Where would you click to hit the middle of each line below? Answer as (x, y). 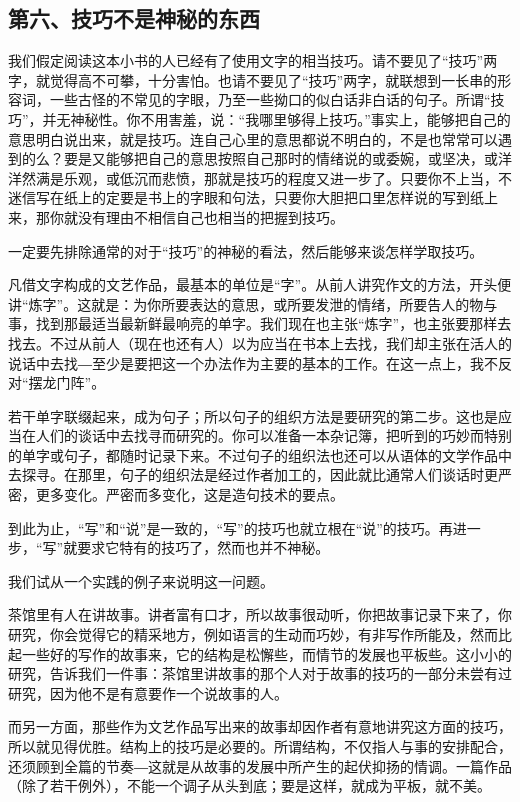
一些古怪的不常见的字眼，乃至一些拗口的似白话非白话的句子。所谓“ (270, 99)
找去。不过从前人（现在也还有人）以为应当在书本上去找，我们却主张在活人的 (260, 342)
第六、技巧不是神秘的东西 (134, 18)
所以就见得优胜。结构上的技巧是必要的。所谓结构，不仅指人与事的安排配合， (260, 746)
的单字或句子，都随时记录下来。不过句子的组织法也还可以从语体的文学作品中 (260, 454)
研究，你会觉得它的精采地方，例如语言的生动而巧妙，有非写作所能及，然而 (253, 634)
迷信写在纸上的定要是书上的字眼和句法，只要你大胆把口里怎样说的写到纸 (246, 197)
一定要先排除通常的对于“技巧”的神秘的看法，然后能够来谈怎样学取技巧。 (246, 250)
